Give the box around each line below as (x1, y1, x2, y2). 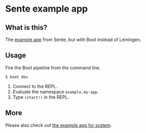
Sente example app (5, 3, 88, 15)
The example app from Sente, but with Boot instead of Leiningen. (5, 36, 141, 42)
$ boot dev (5, 74, 28, 79)
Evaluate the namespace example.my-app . (12, 88, 99, 95)
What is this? (5, 23, 48, 32)
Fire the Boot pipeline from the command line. (5, 64, 101, 71)
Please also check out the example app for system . (5, 122, 112, 128)
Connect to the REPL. (12, 83, 57, 89)
